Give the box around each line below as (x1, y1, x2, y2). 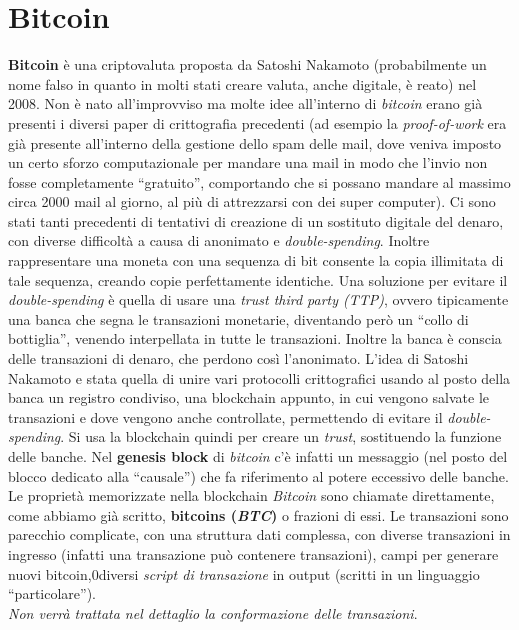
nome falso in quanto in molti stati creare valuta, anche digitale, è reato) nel (8, 73, 477, 94)
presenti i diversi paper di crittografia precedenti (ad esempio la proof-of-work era (8, 112, 507, 133)
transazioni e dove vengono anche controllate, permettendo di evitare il (8, 406, 443, 427)
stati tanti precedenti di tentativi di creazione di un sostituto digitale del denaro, (8, 210, 504, 231)
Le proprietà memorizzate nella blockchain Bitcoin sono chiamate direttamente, (8, 485, 495, 506)
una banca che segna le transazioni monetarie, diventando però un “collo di (8, 308, 469, 329)
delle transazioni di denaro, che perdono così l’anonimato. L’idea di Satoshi (8, 348, 469, 369)
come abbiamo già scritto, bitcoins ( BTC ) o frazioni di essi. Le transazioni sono (8, 504, 509, 525)
